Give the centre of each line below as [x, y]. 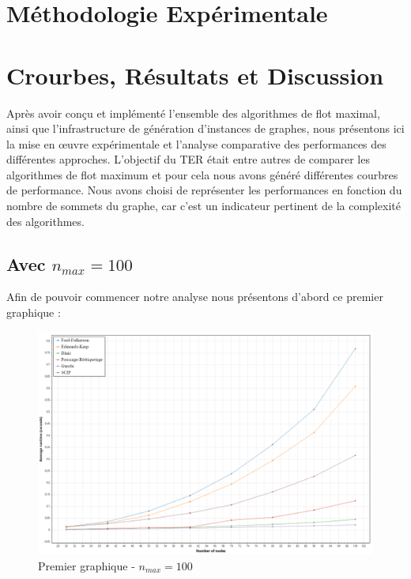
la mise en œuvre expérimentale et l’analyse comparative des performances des [196, 143]
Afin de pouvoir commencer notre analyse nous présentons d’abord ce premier [195, 297]
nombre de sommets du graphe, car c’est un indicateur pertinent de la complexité [204, 206]
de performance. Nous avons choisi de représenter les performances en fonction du [204, 190]
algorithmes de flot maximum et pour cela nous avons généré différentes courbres [202, 174]
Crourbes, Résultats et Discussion [195, 75]
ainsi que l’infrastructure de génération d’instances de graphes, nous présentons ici [205, 128]
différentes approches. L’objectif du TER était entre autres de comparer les [188, 159]
